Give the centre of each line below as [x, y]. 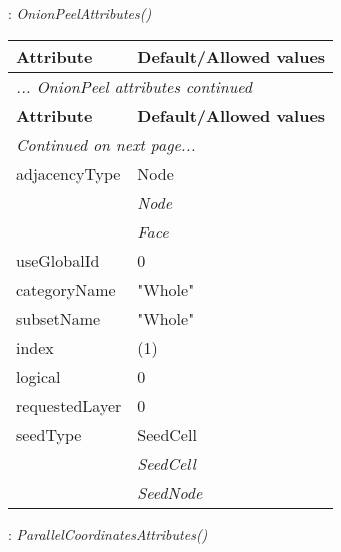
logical [38, 376]
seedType [49, 434]
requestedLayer [69, 405]
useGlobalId [58, 260]
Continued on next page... [106, 144]
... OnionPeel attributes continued [134, 86]
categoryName [66, 289]
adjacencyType [68, 173]
